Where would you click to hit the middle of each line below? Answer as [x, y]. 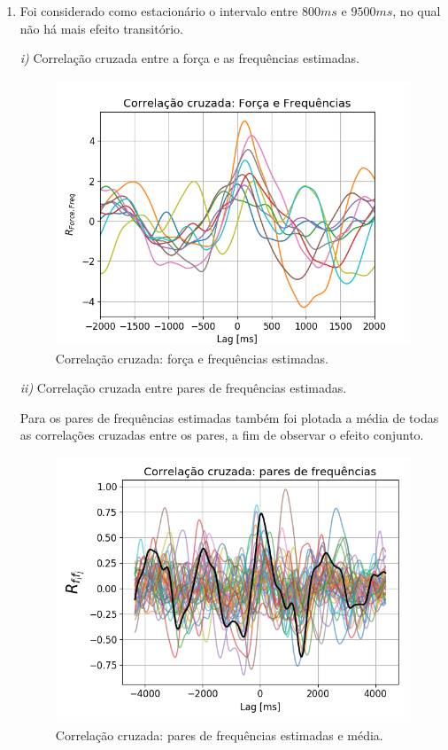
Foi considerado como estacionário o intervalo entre [159, 11]
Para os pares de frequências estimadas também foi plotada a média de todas [229, 417]
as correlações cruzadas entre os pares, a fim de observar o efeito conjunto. [222, 435]
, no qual [417, 11]
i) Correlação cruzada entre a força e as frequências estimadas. [189, 58]
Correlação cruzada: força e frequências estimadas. [192, 358]
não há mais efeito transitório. [101, 28]
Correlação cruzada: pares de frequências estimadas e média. [219, 734]
